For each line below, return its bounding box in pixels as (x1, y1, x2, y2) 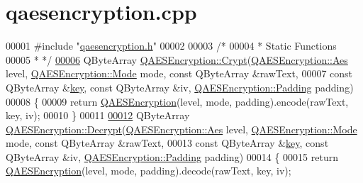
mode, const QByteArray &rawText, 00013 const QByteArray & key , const (6, 135, 329, 150)
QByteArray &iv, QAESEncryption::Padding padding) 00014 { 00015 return (6, 149, 338, 164)
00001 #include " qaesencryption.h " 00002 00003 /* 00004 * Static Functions (6, 38, 337, 53)
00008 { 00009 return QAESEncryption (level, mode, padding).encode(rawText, (6, 94, 349, 109)
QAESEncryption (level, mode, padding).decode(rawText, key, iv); (6, 163, 291, 178)
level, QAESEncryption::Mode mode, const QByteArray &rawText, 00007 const (6, 66, 353, 81)
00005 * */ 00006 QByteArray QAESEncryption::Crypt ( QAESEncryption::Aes (6, 52, 348, 67)
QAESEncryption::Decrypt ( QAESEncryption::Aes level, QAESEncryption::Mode (6, 121, 357, 136)
